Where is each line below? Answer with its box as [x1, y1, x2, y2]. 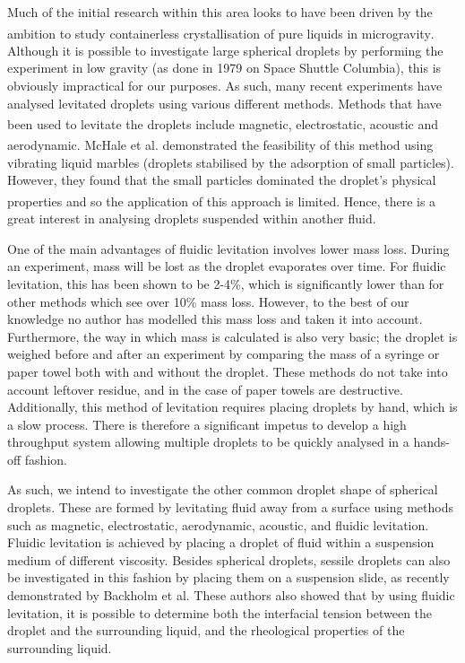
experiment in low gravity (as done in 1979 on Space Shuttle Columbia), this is [7, 58, 442, 77]
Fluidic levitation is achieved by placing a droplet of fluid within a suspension [7, 533, 435, 552]
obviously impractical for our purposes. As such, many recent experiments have [7, 76, 443, 95]
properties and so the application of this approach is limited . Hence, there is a [7, 191, 436, 210]
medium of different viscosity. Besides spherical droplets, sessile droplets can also [7, 550, 451, 569]
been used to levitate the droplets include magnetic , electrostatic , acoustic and [7, 114, 439, 133]
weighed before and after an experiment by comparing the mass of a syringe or [7, 345, 440, 363]
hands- [413, 432, 451, 451]
